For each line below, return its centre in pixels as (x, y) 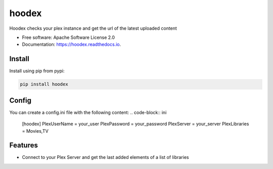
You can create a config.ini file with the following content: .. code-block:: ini (88, 112)
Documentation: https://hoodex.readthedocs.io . (72, 44)
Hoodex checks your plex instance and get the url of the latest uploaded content (93, 28)
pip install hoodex (44, 84)
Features (24, 146)
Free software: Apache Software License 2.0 (69, 37)
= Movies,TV (35, 131)
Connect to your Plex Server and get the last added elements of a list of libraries (105, 157)
